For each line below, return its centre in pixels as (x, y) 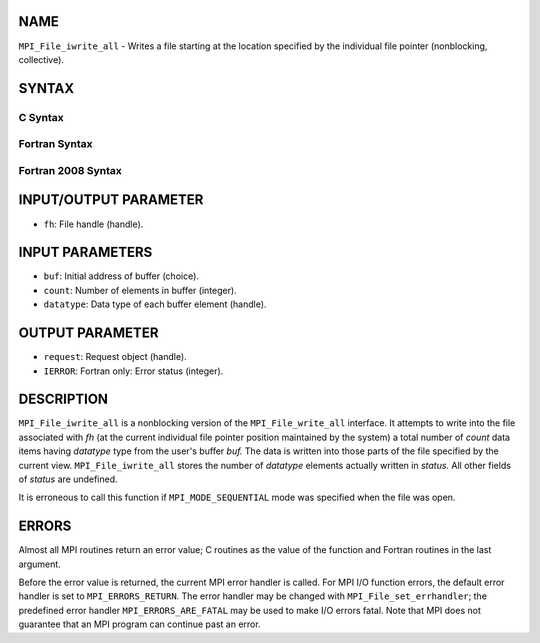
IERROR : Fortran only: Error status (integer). (133, 371)
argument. (40, 564)
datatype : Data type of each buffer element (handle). (155, 304)
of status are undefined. (68, 479)
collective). (41, 59)
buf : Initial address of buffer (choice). (121, 276)
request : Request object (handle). (115, 357)
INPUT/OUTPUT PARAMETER (111, 200)
